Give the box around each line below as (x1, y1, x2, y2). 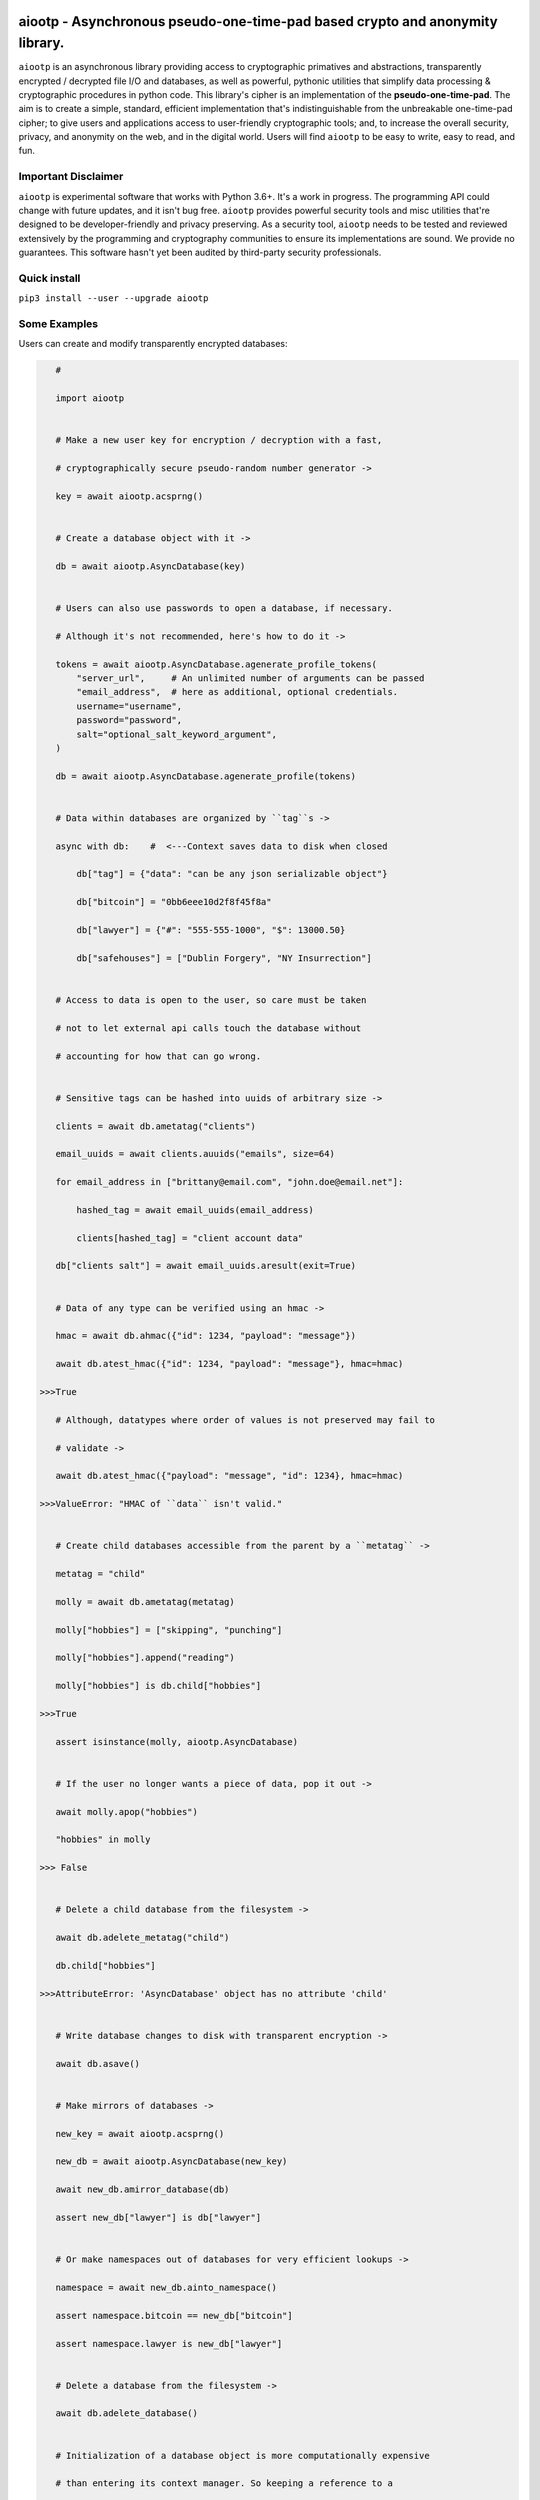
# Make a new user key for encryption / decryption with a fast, (55, 435, 383, 446)
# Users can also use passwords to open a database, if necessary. (55, 603, 394, 614)
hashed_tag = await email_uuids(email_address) (76, 1204, 314, 1215)
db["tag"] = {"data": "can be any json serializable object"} (76, 868, 388, 880)
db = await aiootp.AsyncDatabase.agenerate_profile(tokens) (55, 770, 357, 782)
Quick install (18, 271, 81, 285)
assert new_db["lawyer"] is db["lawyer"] (55, 2211, 262, 2223)
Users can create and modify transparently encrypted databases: (18, 338, 288, 350)
